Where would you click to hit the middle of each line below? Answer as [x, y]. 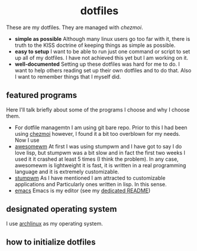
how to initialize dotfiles [51, 242]
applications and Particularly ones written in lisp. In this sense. [91, 184]
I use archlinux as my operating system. [55, 223]
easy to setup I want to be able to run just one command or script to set [102, 51]
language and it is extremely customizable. [67, 171]
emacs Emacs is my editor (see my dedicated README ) [83, 190]
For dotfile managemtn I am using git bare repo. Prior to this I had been [101, 127]
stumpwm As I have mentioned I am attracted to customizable [90, 178]
